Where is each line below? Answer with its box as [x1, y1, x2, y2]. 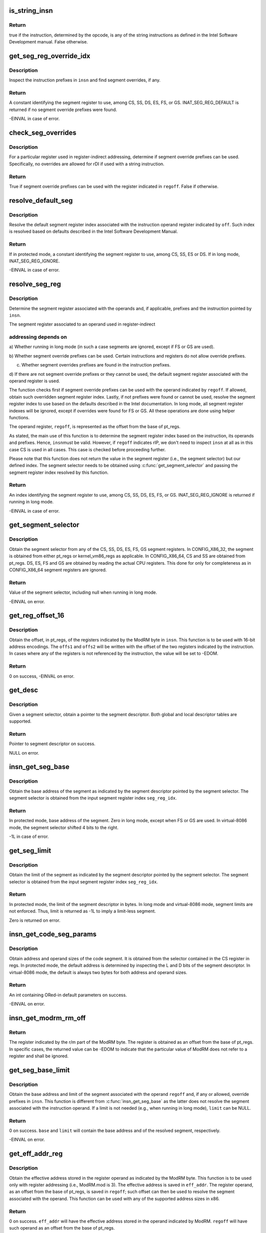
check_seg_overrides [9, 129, 76, 137]
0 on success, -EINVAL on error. [9, 673, 75, 679]
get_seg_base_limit [9, 1066, 70, 1074]
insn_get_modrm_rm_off [9, 1014, 86, 1022]
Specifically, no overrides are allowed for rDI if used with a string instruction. [9, 161, 165, 167]
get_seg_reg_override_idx [9, 52, 91, 60]
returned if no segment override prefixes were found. [9, 107, 117, 112]
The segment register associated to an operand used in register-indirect [9, 321, 156, 327]
